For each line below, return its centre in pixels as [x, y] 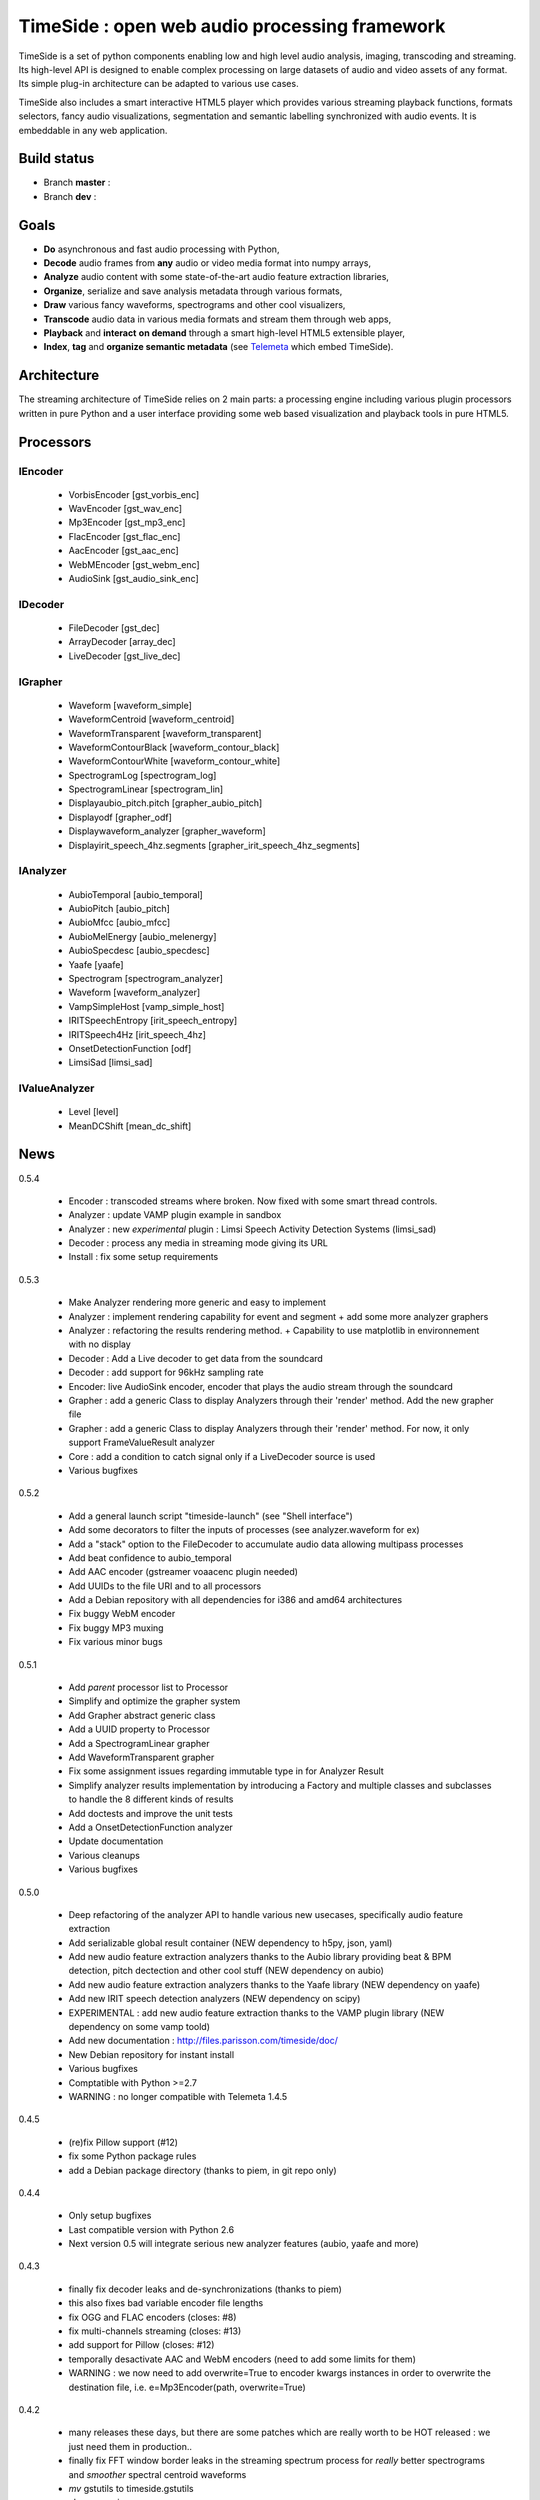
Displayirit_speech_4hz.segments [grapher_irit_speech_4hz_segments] [214, 845]
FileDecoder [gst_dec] [114, 628]
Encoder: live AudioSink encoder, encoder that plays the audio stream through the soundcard [261, 1386]
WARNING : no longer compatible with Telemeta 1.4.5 [178, 2096]
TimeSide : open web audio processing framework [232, 26]
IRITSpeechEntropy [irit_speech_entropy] [153, 1021]
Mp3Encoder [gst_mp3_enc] [127, 522]
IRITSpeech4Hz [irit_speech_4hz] [137, 1034]
